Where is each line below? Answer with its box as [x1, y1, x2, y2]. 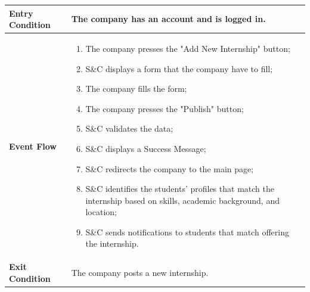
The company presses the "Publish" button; [85, 102, 244, 114]
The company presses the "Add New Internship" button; [85, 42, 290, 54]
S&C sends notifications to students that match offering [85, 225, 289, 238]
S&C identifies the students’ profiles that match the [85, 182, 274, 195]
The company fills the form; [85, 82, 187, 95]
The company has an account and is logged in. [71, 13, 266, 25]
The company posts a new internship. [71, 266, 209, 279]
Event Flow [9, 139, 57, 152]
